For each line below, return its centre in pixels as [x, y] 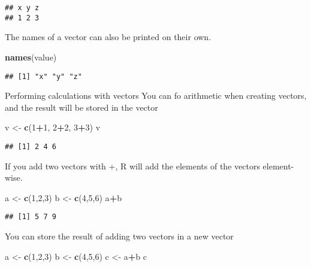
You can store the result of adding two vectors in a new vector [119, 236]
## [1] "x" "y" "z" [43, 76]
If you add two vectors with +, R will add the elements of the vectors [132, 166]
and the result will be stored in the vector [81, 107]
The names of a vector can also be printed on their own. [108, 37]
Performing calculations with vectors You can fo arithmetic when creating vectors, [156, 95]
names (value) [31, 57]
